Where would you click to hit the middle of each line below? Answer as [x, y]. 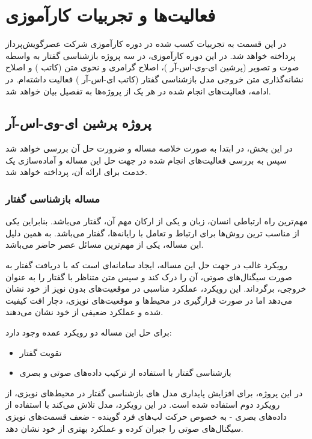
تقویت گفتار [41, 352]
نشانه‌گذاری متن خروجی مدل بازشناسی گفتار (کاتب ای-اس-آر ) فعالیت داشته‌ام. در [154, 78]
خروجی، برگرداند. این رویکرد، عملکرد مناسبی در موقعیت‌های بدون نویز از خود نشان [156, 288]
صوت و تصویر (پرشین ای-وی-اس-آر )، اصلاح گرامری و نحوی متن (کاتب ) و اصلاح [152, 67]
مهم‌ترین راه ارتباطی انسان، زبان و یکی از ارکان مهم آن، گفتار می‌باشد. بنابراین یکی [157, 221]
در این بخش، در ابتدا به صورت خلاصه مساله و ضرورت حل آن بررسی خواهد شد [149, 148]
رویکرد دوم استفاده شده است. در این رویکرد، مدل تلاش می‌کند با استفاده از [143, 404]
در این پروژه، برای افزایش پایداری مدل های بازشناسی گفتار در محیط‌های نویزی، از [154, 392]
